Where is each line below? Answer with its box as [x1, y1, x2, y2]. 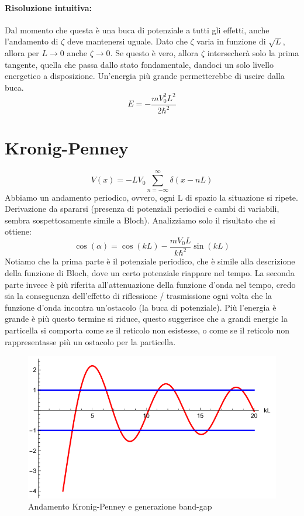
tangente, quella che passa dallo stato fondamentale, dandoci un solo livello [5, 58, 274, 70]
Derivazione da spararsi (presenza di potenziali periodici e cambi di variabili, [5, 202, 279, 215]
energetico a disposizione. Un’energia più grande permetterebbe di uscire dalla [5, 70, 285, 82]
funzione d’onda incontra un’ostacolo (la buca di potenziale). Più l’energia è [5, 301, 277, 313]
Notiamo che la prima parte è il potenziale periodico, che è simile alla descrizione [5, 255, 295, 267]
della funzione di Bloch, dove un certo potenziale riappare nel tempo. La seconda [5, 266, 295, 278]
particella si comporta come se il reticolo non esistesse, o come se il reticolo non [5, 324, 290, 336]
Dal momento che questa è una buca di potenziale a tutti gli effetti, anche [5, 23, 270, 36]
